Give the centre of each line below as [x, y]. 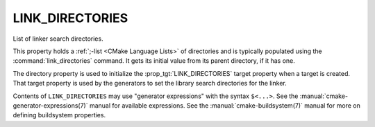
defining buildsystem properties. [59, 115]
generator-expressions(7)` [50, 105]
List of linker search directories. [58, 39]
